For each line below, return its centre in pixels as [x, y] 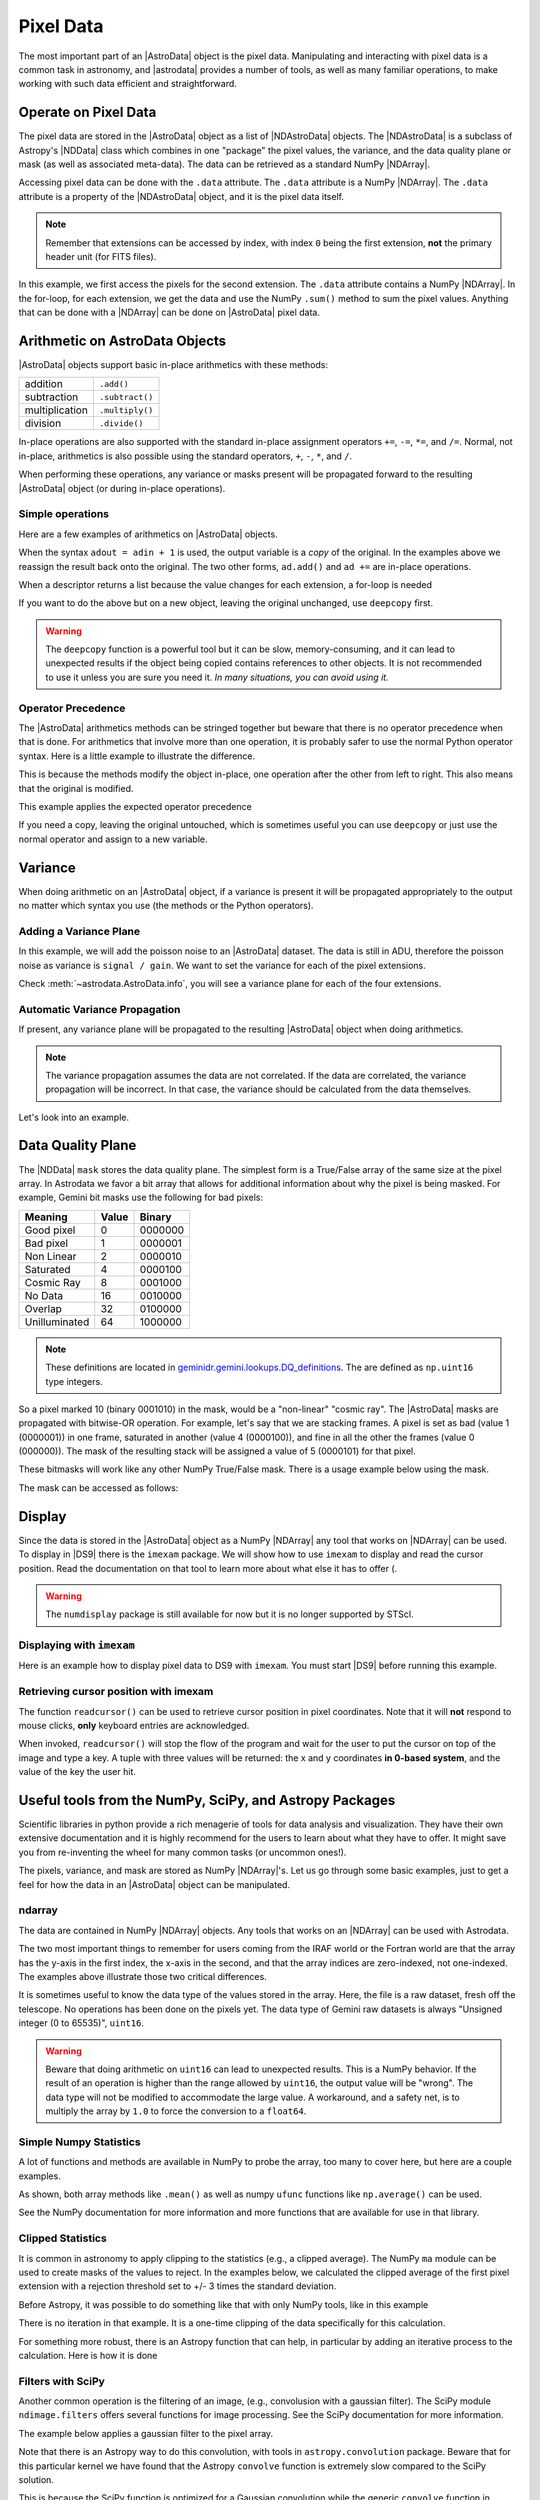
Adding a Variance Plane [79, 931]
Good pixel [50, 1230]
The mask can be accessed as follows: [98, 1487]
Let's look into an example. [74, 1117]
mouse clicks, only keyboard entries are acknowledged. [134, 1726]
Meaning [46, 1217]
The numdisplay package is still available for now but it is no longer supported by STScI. [229, 1614]
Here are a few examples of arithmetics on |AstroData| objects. [148, 534]
